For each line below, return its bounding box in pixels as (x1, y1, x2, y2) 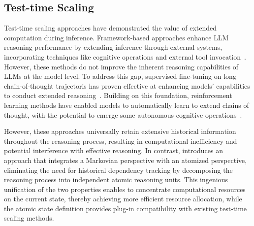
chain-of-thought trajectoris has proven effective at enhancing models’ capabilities (4, 80, 250, 91)
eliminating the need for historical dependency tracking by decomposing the (4, 164, 233, 175)
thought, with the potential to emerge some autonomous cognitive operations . (4, 109, 242, 120)
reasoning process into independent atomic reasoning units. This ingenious (4, 174, 228, 185)
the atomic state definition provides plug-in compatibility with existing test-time (4, 203, 247, 213)
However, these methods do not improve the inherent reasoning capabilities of (4, 61, 239, 71)
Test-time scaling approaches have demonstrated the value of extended (4, 23, 217, 33)
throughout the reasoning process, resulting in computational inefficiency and (4, 135, 237, 146)
